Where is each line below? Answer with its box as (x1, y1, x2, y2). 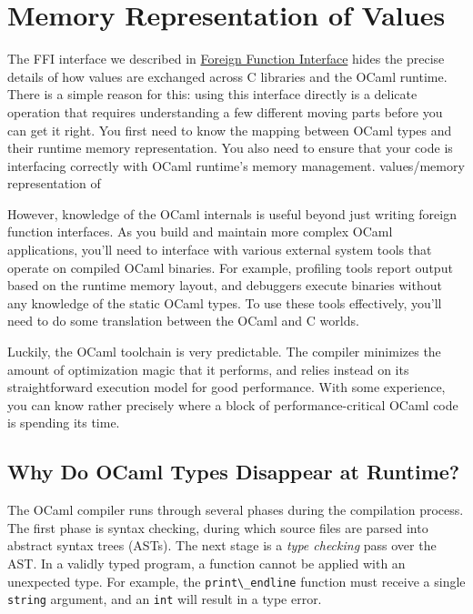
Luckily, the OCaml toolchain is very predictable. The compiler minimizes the (7, 342, 441, 361)
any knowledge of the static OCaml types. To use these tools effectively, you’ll (7, 293, 442, 312)
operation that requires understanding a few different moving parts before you (7, 102, 443, 121)
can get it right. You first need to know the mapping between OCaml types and (7, 120, 452, 139)
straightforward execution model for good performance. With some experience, (7, 377, 446, 397)
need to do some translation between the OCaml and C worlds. (7, 311, 359, 330)
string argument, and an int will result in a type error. (7, 589, 322, 609)
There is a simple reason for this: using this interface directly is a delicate (7, 85, 418, 104)
